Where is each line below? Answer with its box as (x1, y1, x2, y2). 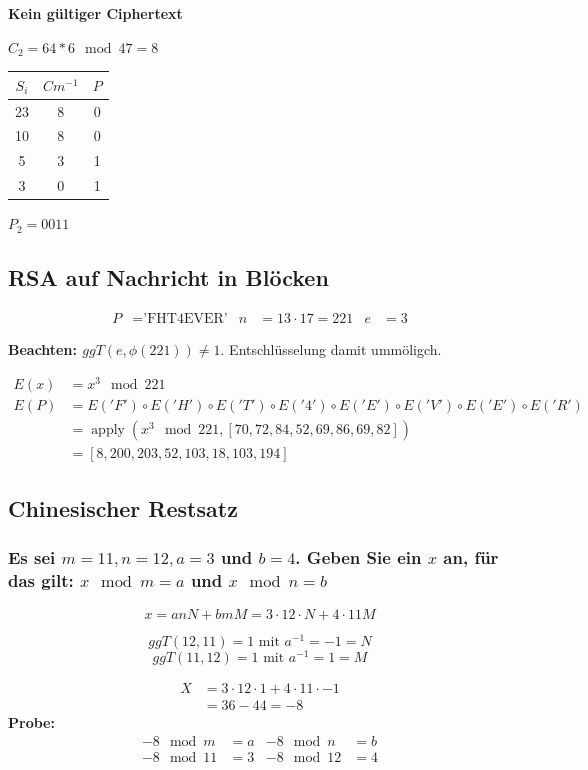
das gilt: (8, 568, 74, 593)
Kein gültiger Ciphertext (8, 3, 183, 23)
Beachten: (8, 338, 77, 359)
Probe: (8, 711, 55, 732)
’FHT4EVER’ (143, 311, 228, 326)
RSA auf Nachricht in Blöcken (8, 262, 329, 293)
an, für (443, 545, 499, 570)
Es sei (8, 545, 56, 570)
